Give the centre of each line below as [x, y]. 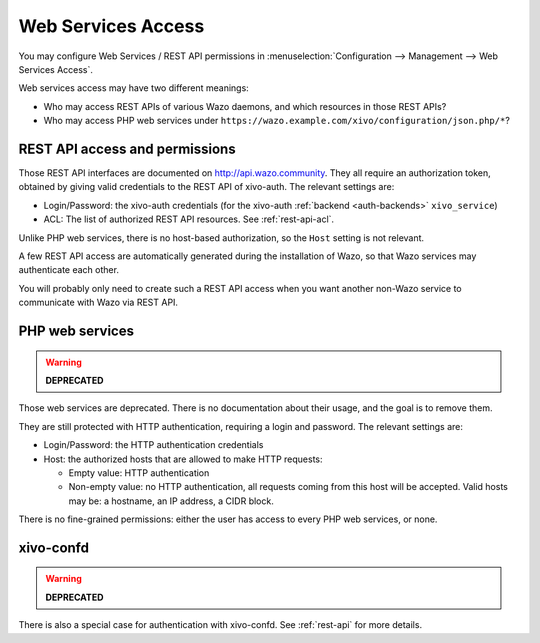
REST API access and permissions [127, 148]
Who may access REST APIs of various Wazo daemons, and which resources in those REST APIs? [245, 106]
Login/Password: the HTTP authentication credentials [153, 445]
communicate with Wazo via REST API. [98, 302]
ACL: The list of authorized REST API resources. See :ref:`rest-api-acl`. [189, 219]
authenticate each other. [69, 270]
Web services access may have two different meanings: [133, 88]
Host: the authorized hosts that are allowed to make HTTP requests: [183, 459]
